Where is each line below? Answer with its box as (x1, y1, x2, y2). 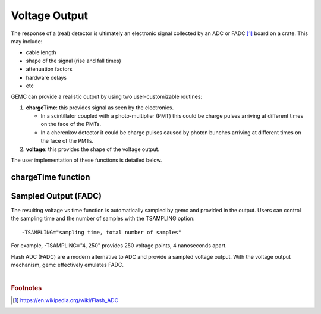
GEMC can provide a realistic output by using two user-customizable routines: (11, 93, 202, 101)
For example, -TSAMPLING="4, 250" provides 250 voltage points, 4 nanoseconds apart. (11, 242, 227, 249)
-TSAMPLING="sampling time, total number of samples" (21, 229, 181, 235)
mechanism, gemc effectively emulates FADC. (11, 261, 124, 268)
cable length (26, 49, 56, 56)
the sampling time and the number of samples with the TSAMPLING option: (11, 215, 195, 222)
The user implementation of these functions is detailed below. (11, 156, 162, 164)
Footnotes (11, 284, 42, 293)
